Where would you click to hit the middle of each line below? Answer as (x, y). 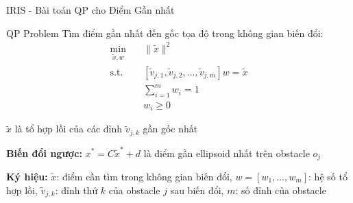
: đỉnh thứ (76, 190)
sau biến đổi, (197, 190)
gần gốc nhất (170, 129)
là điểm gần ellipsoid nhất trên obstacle (227, 153)
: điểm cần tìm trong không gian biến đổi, (144, 176)
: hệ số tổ (328, 176)
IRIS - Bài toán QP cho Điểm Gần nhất (90, 10)
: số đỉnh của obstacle (281, 190)
